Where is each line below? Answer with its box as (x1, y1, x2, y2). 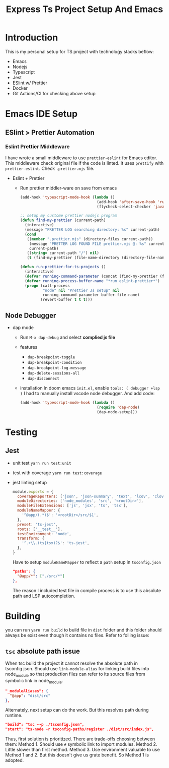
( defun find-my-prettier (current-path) (20, 218, 106, 223)
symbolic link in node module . (5, 678, 63, 685)
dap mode (12, 325, 34, 331)
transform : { (17, 536, 45, 541)
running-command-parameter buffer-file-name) (42, 292, 140, 298)
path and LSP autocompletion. (12, 593, 75, 599)
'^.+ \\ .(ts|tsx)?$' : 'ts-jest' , (22, 541, 90, 546)
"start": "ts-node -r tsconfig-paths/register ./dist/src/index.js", (5, 727, 154, 732)
